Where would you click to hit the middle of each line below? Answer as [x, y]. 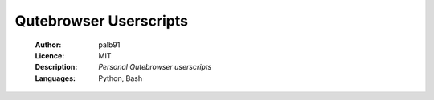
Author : [48, 45]
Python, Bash [121, 78]
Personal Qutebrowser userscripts [155, 67]
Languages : [55, 78]
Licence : [50, 55]
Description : [56, 67]
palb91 [109, 45]
